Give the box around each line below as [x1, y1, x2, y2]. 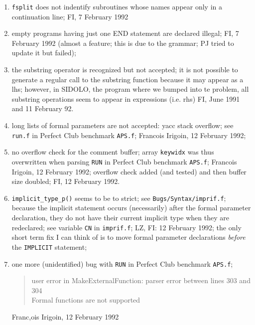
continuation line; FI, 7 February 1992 [11, 11, 128, 21]
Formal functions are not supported [31, 295, 140, 305]
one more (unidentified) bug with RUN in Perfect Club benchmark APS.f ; [11, 258, 233, 269]
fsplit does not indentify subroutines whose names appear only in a [11, 1, 223, 11]
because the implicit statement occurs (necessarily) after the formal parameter [11, 202, 251, 213]
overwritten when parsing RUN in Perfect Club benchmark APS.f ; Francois [11, 156, 237, 166]
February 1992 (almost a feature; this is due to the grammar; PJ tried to [11, 37, 234, 48]
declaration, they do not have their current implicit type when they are [11, 212, 229, 222]
